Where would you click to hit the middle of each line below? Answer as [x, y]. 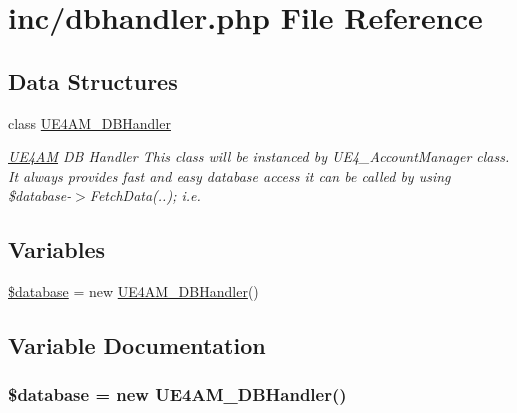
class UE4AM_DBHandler [89, 122]
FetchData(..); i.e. [145, 195]
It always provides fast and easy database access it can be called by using [229, 175]
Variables [57, 249]
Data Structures [93, 80]
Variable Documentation [137, 345]
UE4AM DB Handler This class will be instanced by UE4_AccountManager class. [259, 156]
